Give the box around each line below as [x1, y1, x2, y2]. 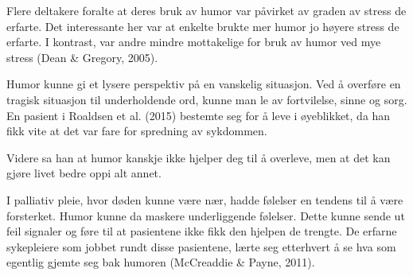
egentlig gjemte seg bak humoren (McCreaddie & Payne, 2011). [6, 254, 315, 270]
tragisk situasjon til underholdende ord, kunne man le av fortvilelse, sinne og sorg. [6, 91, 407, 107]
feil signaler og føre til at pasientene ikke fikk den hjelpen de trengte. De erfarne [6, 223, 397, 239]
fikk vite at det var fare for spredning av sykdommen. [6, 122, 267, 139]
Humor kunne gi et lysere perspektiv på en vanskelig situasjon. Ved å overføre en [6, 76, 401, 92]
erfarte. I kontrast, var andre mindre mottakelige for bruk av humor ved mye [6, 33, 381, 50]
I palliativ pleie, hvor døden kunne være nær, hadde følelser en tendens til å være [6, 191, 403, 208]
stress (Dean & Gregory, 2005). [6, 49, 158, 65]
